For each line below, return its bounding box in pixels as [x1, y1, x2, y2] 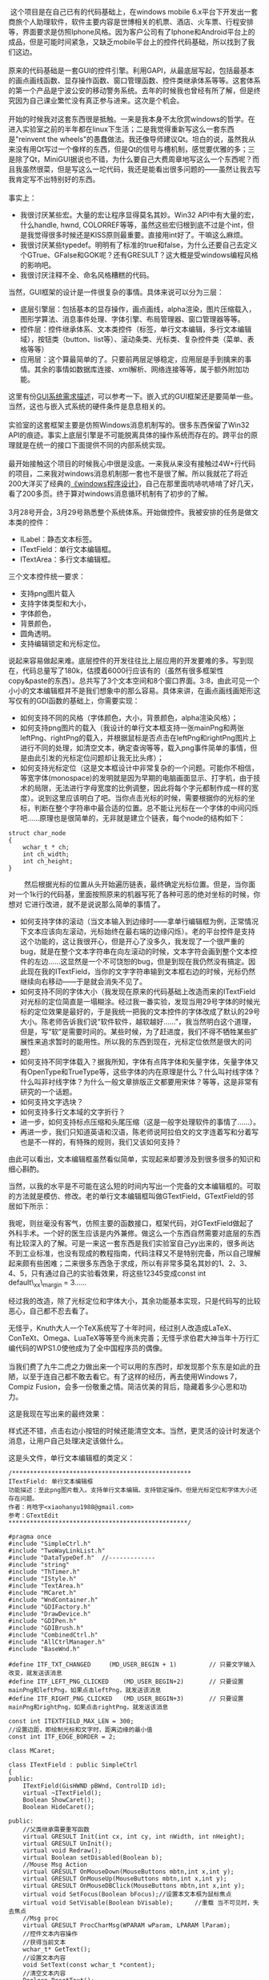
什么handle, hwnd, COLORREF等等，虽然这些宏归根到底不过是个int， [19, 220, 247, 229]
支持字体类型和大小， [19, 598, 90, 608]
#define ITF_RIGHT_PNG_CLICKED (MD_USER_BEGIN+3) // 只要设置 [8, 1694, 244, 1702]
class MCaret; [8, 1747, 56, 1755]
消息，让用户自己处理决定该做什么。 [8, 1435, 128, 1446]
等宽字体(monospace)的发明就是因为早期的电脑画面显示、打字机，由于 [19, 773, 254, 782]
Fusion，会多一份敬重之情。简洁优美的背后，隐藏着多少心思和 [35, 1382, 240, 1391]
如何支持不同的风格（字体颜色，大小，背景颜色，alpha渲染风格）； [19, 713, 239, 722]
